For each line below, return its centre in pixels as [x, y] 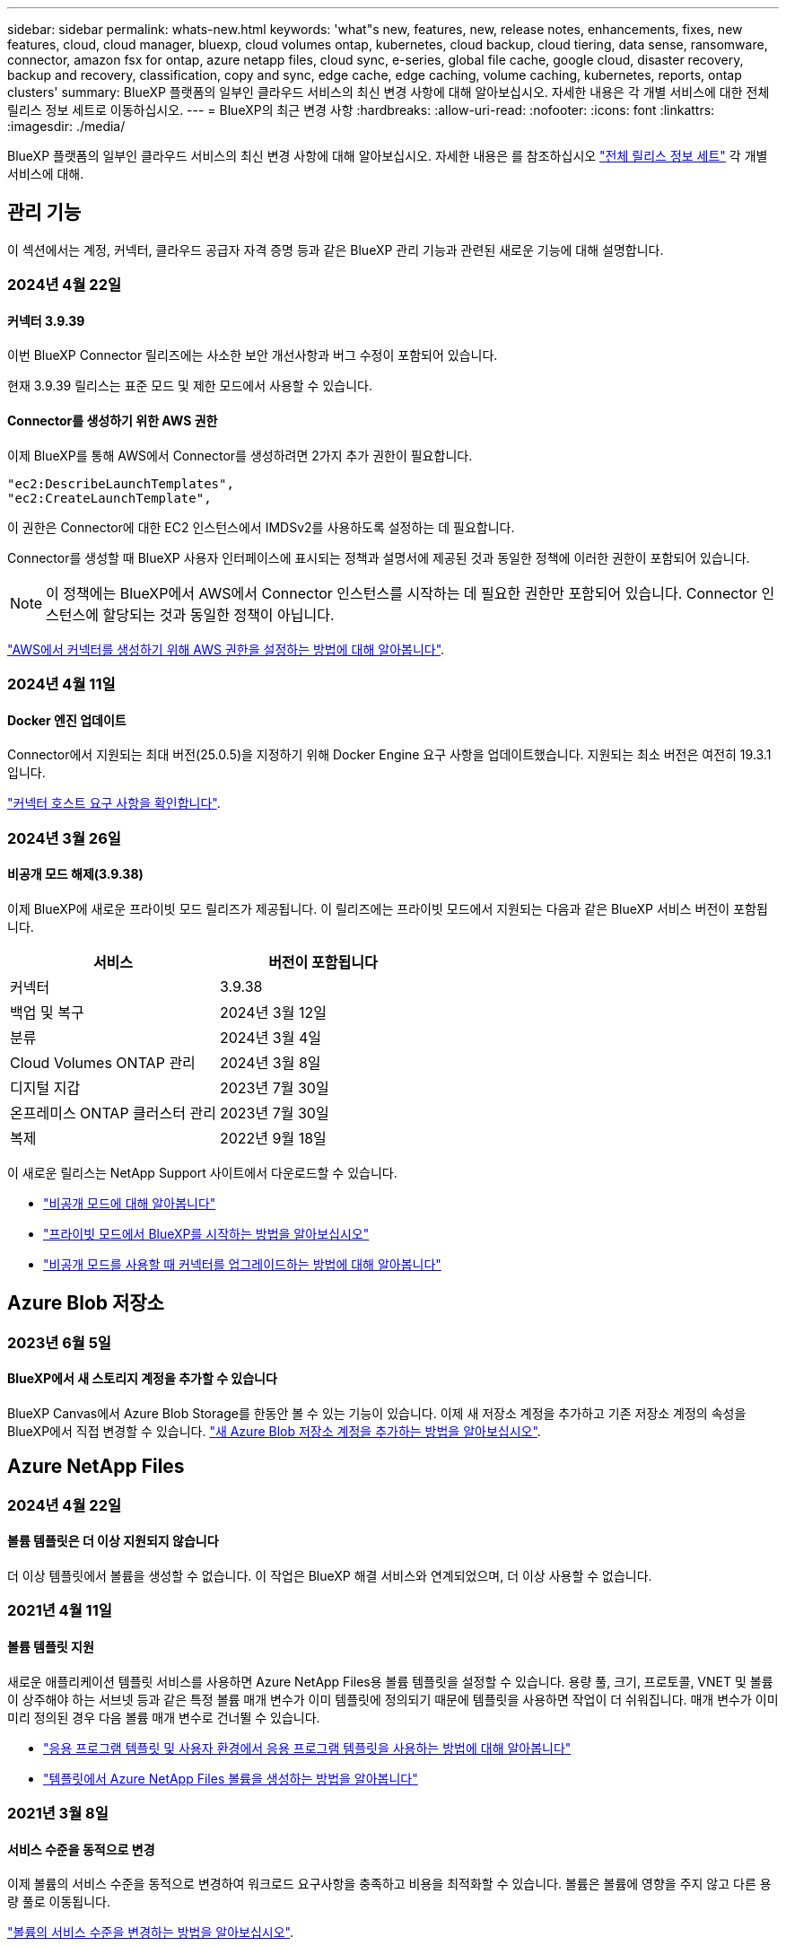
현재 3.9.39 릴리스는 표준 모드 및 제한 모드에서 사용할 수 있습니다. [190, 386]
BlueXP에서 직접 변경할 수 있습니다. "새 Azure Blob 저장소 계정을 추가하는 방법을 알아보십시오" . [274, 1431]
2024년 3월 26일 [64, 838]
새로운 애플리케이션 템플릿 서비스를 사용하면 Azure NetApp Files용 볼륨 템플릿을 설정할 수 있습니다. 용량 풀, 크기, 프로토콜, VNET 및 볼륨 [390, 1681]
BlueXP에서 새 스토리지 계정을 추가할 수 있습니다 [142, 1379]
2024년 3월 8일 [270, 1062]
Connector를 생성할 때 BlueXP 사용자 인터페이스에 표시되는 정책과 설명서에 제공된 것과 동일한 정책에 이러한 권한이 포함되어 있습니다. [379, 557]
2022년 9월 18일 [273, 1138]
